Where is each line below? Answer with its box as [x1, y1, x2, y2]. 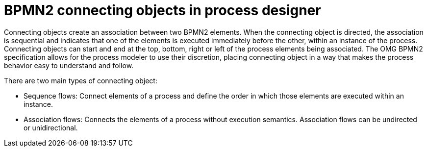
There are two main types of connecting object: [4, 76, 157, 85]
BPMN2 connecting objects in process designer [4, 2, 321, 19]
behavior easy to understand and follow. [4, 61, 134, 70]
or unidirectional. [24, 123, 78, 132]
